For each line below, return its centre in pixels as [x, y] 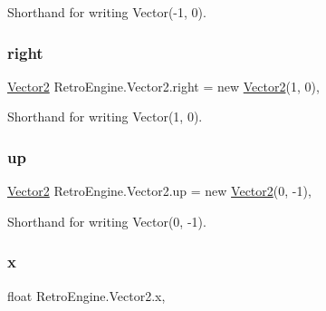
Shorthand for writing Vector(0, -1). [107, 221]
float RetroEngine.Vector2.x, [86, 295]
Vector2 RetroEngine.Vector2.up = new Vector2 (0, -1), [159, 191]
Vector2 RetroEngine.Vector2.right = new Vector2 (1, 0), [163, 86]
